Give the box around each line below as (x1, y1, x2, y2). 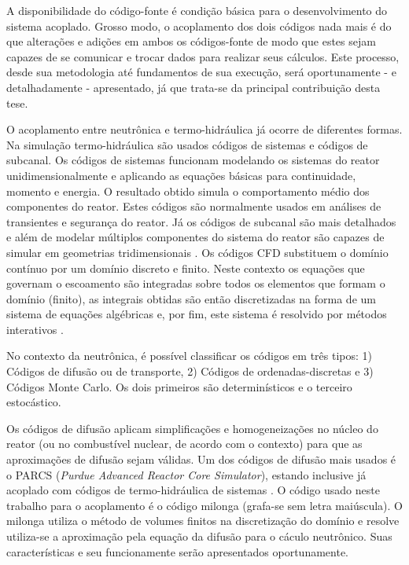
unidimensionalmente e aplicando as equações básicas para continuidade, (6, 167, 356, 183)
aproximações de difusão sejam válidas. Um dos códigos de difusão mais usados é (6, 451, 396, 468)
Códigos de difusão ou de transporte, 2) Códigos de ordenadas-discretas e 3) (6, 363, 374, 380)
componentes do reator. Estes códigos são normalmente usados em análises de (6, 198, 381, 215)
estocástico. (6, 394, 61, 410)
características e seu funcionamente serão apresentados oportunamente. (6, 543, 349, 559)
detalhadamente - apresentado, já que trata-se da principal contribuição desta (6, 79, 381, 95)
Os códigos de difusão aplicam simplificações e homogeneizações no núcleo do (6, 420, 378, 436)
